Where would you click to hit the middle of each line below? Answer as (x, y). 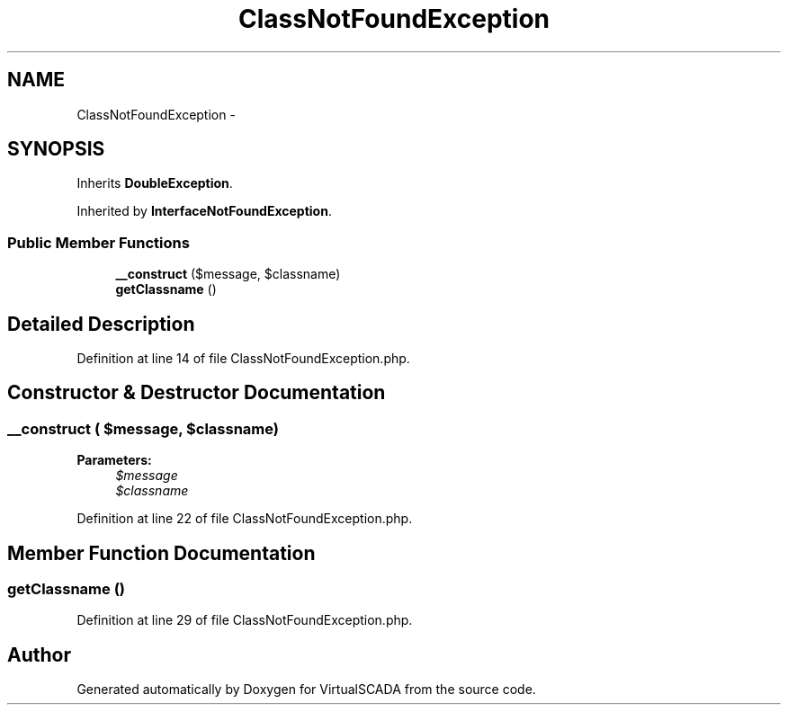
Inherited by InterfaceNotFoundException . (204, 211)
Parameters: (114, 460)
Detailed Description (101, 324)
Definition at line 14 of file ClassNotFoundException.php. (243, 359)
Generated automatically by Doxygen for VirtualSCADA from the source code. (306, 690)
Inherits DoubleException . (155, 183)
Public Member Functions (98, 242)
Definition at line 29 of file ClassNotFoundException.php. (245, 620)
